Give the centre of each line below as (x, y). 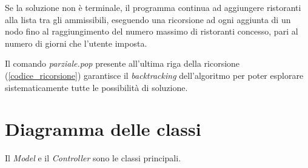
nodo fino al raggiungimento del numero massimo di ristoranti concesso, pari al (152, 31)
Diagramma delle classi (103, 129)
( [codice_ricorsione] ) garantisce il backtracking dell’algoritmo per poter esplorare (154, 75)
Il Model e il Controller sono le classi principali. (93, 158)
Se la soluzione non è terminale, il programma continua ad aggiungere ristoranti (153, 7)
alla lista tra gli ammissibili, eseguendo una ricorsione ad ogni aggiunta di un (148, 19)
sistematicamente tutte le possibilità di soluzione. (96, 87)
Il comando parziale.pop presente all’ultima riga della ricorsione (122, 63)
